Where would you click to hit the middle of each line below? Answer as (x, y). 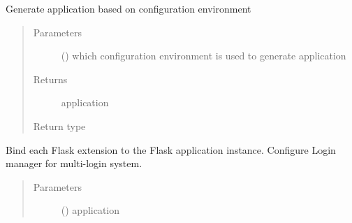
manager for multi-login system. (74, 163)
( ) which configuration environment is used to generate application (204, 56)
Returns (50, 79)
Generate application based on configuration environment (129, 8)
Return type (59, 125)
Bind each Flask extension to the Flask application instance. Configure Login (171, 149)
